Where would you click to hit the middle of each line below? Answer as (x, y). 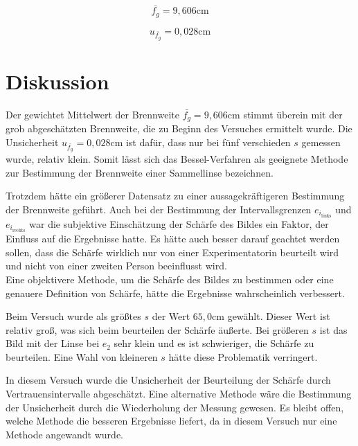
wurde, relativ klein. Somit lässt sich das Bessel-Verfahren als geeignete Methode (177, 159)
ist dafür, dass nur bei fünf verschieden (208, 142)
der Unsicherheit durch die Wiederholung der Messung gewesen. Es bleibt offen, (175, 407)
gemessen (321, 142)
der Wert (171, 316)
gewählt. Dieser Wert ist (279, 316)
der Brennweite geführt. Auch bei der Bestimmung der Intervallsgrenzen (159, 209)
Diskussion (57, 81)
